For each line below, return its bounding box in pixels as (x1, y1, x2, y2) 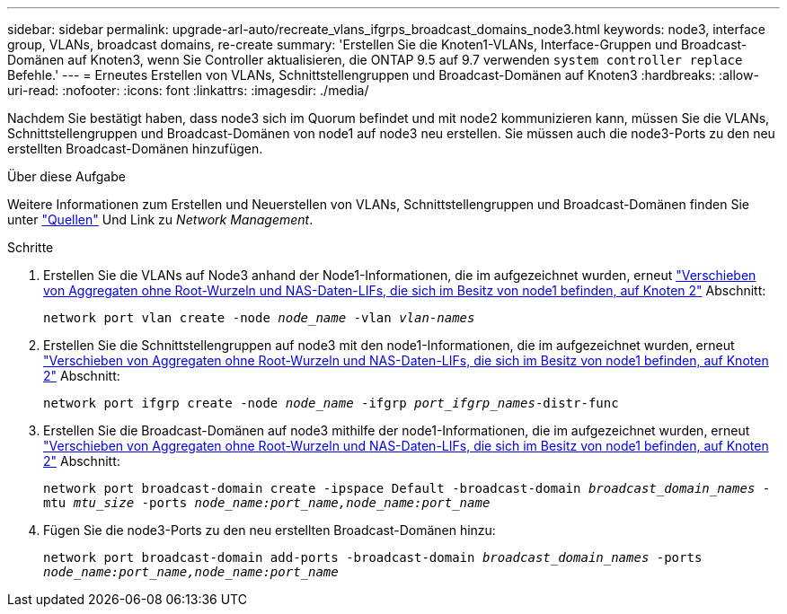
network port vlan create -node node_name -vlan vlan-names (43, 311, 475, 325)
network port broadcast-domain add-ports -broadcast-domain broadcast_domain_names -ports (43, 550, 703, 565)
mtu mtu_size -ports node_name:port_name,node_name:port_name (43, 496, 491, 510)
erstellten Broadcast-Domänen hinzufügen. (7, 141, 263, 156)
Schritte (7, 240, 54, 255)
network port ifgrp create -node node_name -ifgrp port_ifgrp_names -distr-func (43, 396, 619, 410)
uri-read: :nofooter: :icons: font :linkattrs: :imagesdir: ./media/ (7, 83, 369, 98)
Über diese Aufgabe (7, 169, 126, 184)
